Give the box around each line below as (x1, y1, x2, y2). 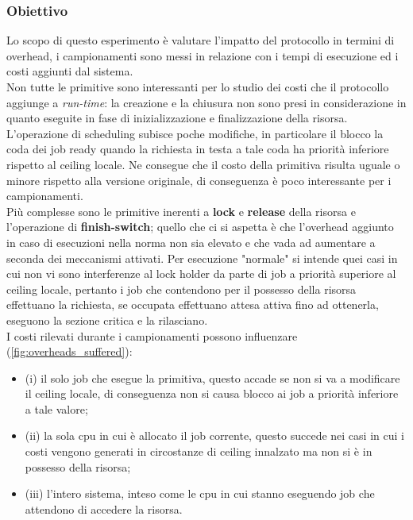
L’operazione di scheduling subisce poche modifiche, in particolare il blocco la (6, 125, 384, 141)
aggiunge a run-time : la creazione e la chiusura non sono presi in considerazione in (6, 94, 407, 110)
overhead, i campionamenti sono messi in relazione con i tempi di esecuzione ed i (6, 47, 399, 64)
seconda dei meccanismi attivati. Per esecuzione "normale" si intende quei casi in (6, 249, 398, 266)
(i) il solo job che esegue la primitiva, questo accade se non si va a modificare (25, 369, 400, 386)
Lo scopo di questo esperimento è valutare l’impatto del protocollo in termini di (6, 32, 395, 48)
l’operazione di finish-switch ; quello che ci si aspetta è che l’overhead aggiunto (6, 218, 394, 235)
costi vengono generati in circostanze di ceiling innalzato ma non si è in (25, 443, 372, 460)
